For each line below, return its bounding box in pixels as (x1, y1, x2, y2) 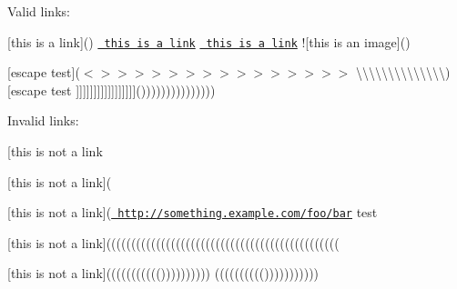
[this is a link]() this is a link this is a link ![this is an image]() (7, 32, 411, 51)
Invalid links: (7, 111, 79, 130)
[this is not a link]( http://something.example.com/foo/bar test (7, 203, 378, 222)
